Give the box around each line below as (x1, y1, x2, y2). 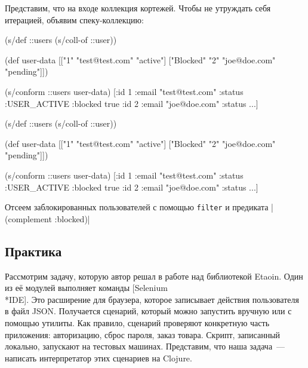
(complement (5, 212, 52, 225)
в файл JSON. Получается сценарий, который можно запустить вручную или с (5, 305, 292, 317)
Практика (5, 241, 62, 260)
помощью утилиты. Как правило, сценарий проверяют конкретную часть (5, 316, 270, 329)
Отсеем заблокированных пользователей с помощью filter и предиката (5, 201, 269, 213)
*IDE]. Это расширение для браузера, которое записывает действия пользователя (5, 293, 299, 305)
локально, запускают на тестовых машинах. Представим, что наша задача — (5, 340, 285, 352)
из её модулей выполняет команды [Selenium (5, 281, 168, 294)
